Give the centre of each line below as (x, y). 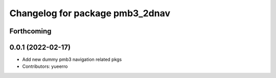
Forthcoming (30, 31)
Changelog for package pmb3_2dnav (90, 13)
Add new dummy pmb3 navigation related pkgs (72, 60)
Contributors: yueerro (45, 66)
